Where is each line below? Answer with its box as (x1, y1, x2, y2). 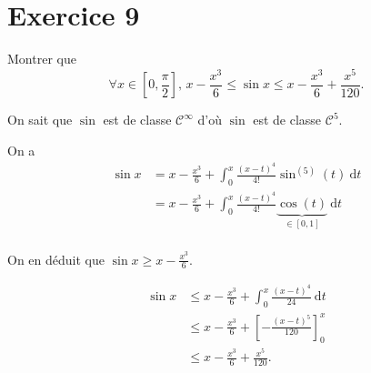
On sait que (7, 110, 73, 129)
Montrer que (7, 49, 76, 68)
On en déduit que (7, 249, 105, 268)
